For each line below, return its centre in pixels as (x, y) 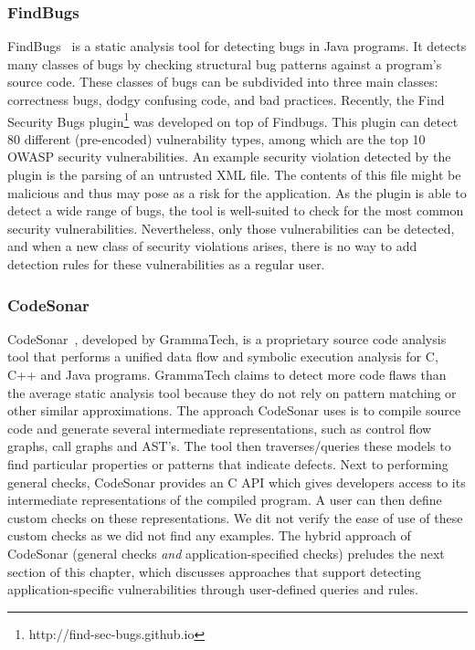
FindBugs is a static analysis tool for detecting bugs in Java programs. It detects (237, 46)
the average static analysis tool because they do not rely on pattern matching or (232, 392)
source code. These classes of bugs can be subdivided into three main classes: (223, 82)
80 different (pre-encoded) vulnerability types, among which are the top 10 (216, 138)
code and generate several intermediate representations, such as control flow (220, 428)
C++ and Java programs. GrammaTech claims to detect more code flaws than (227, 374)
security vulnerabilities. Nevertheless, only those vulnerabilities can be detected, (231, 228)
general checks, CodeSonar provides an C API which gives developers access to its (237, 482)
